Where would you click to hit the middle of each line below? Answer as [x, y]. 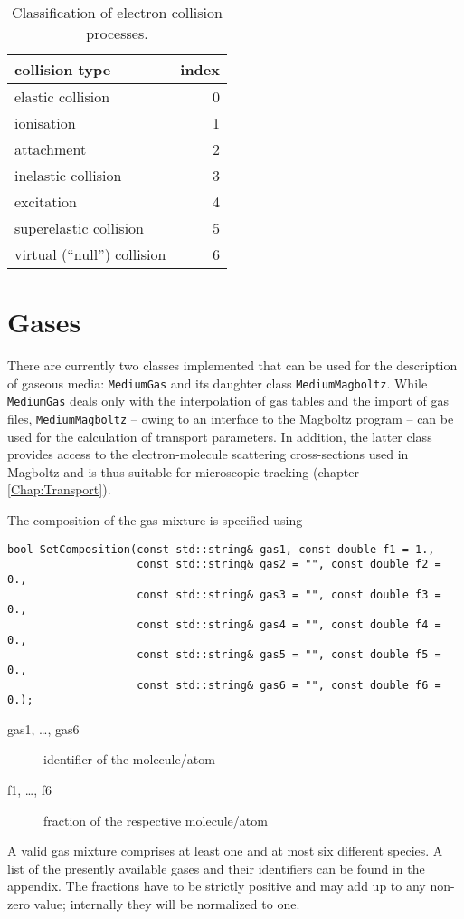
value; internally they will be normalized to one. [167, 904]
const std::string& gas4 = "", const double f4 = [289, 624]
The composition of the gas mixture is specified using [155, 520]
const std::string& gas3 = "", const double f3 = [289, 594]
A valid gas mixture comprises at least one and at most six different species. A [225, 851]
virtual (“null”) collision [90, 254]
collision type [63, 69]
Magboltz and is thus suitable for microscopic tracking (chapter [183, 471]
